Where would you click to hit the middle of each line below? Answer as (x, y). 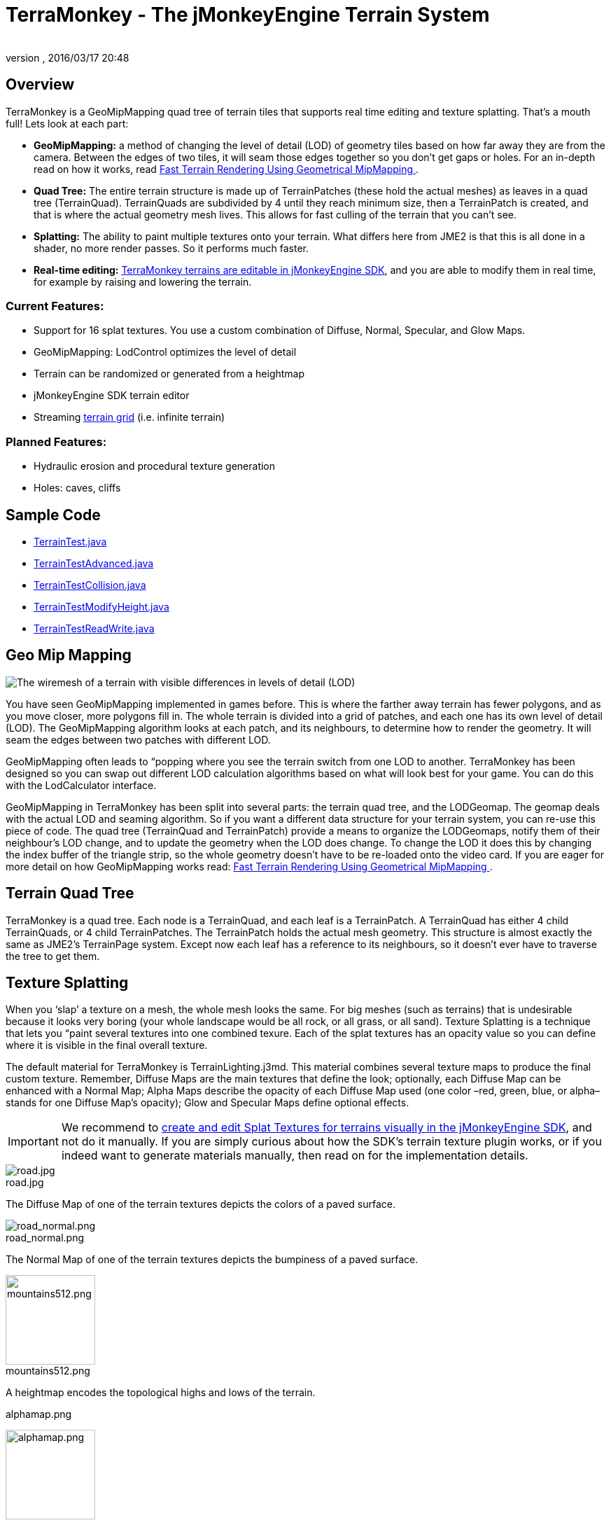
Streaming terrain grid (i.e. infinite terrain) (129, 417)
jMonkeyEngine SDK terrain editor (112, 396)
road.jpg (25, 1183)
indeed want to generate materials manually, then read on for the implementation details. (295, 1156)
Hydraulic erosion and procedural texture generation (155, 466)
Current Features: (55, 306)
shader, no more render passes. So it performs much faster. (171, 248)
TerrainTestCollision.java (90, 585)
